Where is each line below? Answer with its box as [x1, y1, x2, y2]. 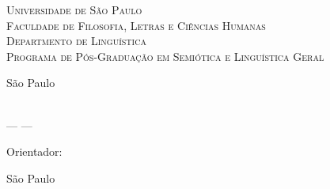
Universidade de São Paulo [6, 2, 142, 17]
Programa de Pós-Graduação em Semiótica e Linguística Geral [6, 47, 324, 64]
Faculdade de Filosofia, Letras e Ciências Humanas [6, 17, 266, 33]
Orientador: [6, 143, 63, 160]
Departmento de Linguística [6, 32, 146, 49]
